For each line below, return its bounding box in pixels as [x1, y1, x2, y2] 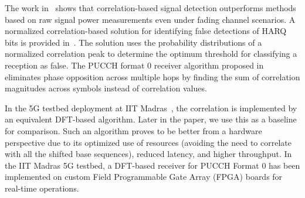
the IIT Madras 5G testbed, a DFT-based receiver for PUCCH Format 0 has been [5, 159, 300, 171]
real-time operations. [5, 182, 79, 194]
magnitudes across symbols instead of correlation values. [5, 82, 207, 94]
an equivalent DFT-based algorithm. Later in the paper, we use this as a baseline [5, 113, 297, 125]
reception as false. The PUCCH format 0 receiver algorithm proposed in [5, 59, 264, 71]
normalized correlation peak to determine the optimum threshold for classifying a [5, 47, 297, 60]
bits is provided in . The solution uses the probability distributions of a [5, 36, 262, 48]
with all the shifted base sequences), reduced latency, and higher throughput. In [5, 148, 292, 160]
